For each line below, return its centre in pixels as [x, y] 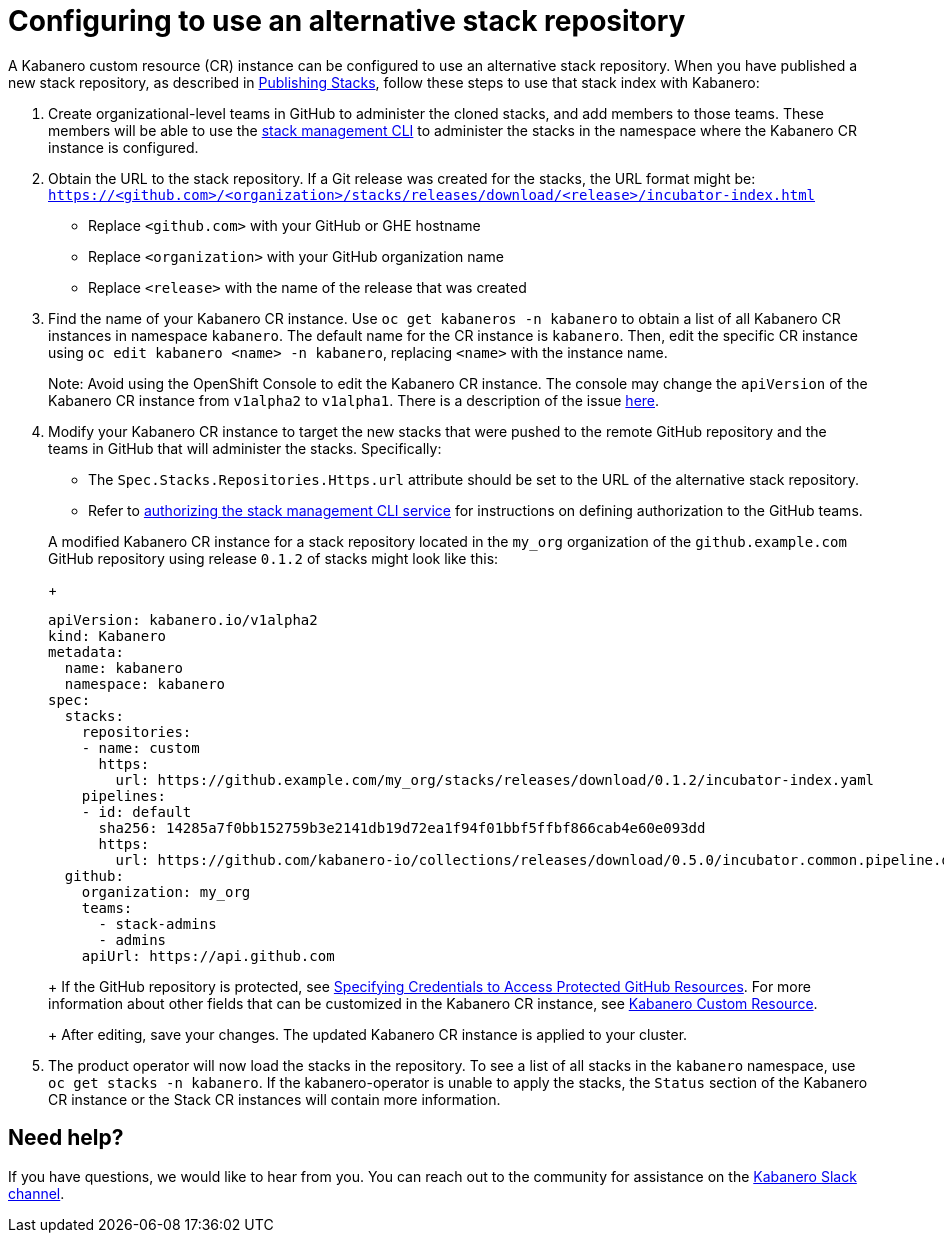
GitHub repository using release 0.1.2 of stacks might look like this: [273, 558]
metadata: [86, 651]
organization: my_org [166, 891]
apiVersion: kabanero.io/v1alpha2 [183, 619]
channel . [36, 1193]
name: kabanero [123, 667]
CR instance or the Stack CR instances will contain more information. [274, 1099]
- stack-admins [157, 923]
